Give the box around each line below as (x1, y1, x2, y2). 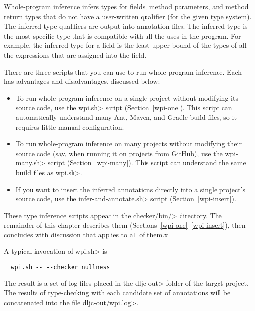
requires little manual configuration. (15, 121, 124, 132)
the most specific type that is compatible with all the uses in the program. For (4, 30, 241, 40)
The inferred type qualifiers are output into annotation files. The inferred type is (4, 21, 248, 31)
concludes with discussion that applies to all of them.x (4, 229, 168, 239)
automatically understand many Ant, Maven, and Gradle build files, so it (15, 112, 237, 122)
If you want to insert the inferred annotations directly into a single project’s (15, 184, 246, 194)
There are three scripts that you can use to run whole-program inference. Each (4, 66, 242, 77)
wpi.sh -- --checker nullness (11, 264, 110, 271)
